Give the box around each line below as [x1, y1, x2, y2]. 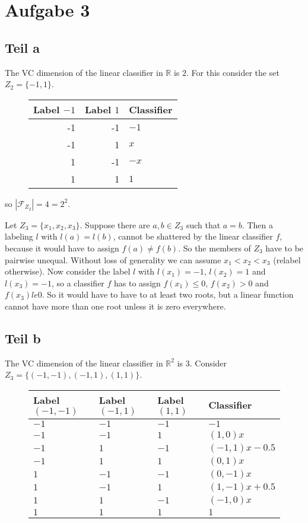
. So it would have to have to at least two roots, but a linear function [42, 288, 294, 301]
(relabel [273, 253, 301, 266]
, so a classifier [51, 276, 104, 289]
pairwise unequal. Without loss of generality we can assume [5, 253, 221, 266]
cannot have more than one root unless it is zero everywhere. [5, 299, 226, 312]
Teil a [5, 38, 40, 56]
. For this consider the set [186, 66, 280, 78]
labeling [5, 230, 33, 243]
